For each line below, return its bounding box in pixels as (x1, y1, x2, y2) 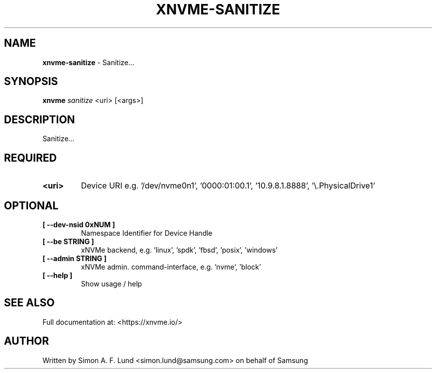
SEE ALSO (4, 296, 55, 309)
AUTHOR (4, 335, 49, 348)
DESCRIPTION (4, 113, 75, 126)
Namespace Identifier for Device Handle (81, 228, 213, 237)
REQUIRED (4, 151, 57, 164)
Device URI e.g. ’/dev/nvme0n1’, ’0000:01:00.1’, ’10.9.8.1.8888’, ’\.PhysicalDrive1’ (81, 181, 375, 191)
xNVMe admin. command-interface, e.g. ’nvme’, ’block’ (81, 262, 261, 271)
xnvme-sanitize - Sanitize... (42, 58, 135, 67)
